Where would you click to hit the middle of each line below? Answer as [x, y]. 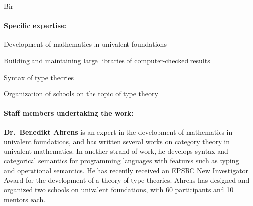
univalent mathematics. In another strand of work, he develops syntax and [116, 151]
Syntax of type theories [39, 77]
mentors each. [25, 199]
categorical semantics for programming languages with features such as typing [122, 161]
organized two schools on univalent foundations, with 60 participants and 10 [119, 190]
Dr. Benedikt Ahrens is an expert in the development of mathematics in [118, 132]
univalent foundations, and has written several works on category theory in [117, 141]
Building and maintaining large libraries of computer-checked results [107, 60]
